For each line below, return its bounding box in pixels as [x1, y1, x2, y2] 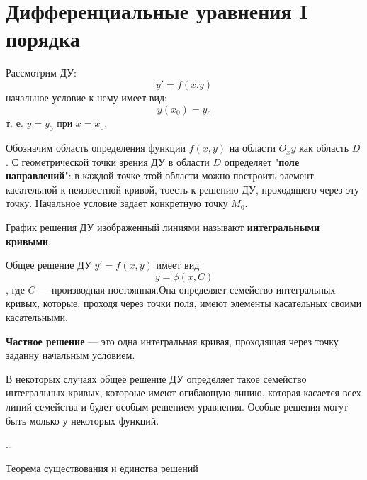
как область [299, 140, 349, 155]
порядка [6, 24, 80, 53]
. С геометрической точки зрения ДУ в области [6, 154, 210, 169]
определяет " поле [224, 154, 300, 169]
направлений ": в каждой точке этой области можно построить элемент [6, 168, 314, 183]
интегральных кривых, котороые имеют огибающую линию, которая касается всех [6, 385, 361, 400]
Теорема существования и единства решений [6, 460, 198, 475]
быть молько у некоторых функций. [6, 413, 159, 428]
